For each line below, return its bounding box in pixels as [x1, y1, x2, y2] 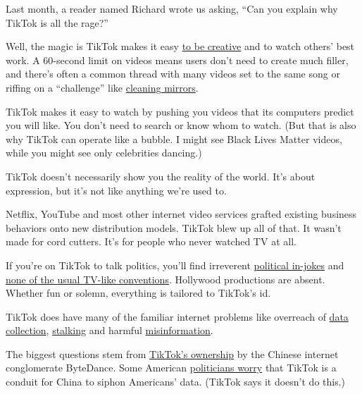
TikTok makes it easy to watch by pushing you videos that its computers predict [6, 104, 354, 118]
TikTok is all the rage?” [6, 15, 108, 30]
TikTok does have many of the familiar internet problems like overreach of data [6, 309, 349, 324]
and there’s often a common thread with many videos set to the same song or [6, 66, 340, 81]
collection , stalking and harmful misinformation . [6, 323, 213, 338]
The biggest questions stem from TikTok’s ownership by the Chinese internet [6, 346, 339, 361]
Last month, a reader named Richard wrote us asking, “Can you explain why [6, 1, 338, 16]
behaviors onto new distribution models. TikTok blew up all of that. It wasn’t [6, 220, 342, 235]
